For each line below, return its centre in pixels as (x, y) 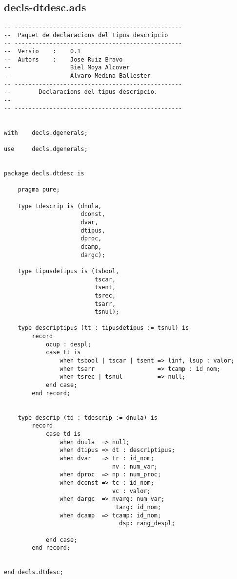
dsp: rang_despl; (147, 524)
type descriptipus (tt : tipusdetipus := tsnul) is (103, 328)
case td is (63, 434)
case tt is (63, 353)
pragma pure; (39, 190)
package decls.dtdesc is (44, 174)
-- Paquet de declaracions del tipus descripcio (86, 35)
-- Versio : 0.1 (42, 52)
